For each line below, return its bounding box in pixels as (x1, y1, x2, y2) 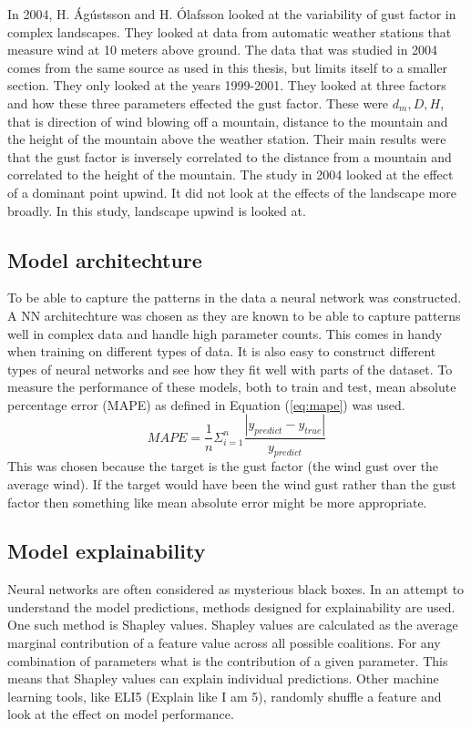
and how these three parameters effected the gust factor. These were (7, 93, 389, 112)
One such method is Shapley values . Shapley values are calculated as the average (7, 615, 458, 634)
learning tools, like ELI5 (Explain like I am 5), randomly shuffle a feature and (7, 686, 442, 705)
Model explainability (7, 537, 206, 565)
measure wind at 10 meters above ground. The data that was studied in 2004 (7, 40, 438, 59)
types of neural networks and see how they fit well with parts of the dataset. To (7, 359, 453, 378)
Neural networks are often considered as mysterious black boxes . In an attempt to (7, 580, 465, 599)
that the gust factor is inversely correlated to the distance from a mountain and (7, 147, 452, 166)
